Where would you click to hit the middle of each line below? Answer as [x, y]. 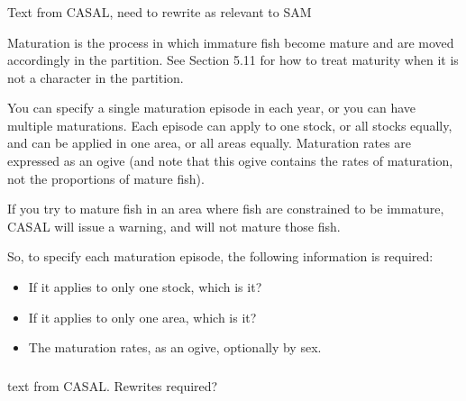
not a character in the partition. [96, 77]
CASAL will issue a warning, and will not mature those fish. [174, 226]
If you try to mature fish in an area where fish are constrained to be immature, [226, 209]
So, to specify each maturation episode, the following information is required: [220, 256]
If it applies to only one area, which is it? [142, 317]
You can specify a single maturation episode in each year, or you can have [211, 108]
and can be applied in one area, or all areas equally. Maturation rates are [210, 143]
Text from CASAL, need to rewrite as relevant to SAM [160, 11]
